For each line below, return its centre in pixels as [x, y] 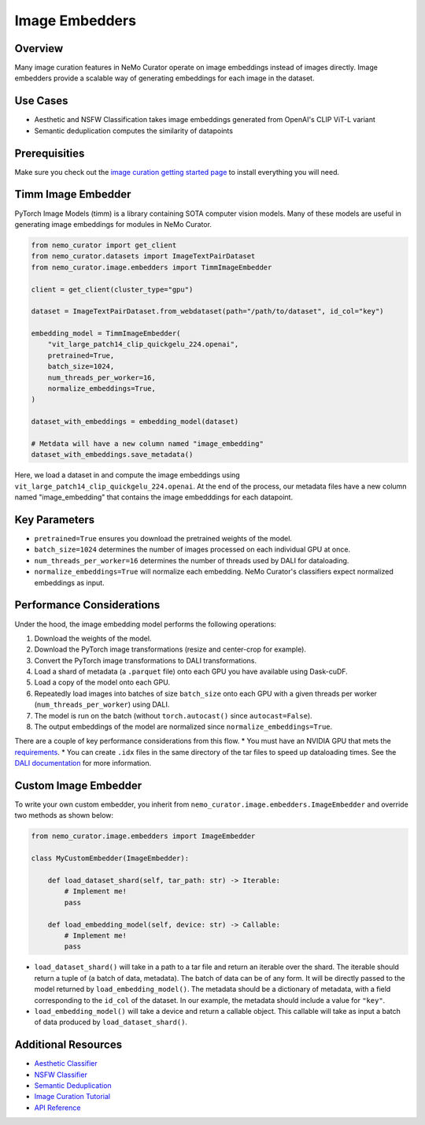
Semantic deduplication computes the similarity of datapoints [134, 131]
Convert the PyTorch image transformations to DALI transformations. [146, 660]
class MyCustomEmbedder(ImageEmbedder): [110, 858]
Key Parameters [54, 520]
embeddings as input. [70, 582]
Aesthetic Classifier [66, 1064]
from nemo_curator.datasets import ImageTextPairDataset [143, 256]
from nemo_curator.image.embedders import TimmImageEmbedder [152, 267]
